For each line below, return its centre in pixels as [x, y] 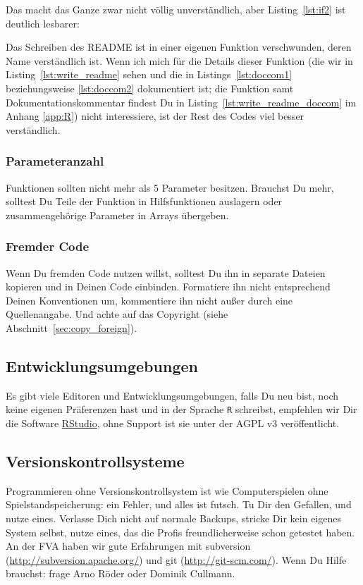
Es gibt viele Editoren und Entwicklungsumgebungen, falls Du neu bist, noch [172, 395]
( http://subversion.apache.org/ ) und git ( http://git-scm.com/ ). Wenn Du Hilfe [176, 559]
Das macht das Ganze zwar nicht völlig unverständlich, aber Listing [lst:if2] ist [176, 9]
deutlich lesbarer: [43, 23]
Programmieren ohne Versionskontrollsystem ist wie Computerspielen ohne [167, 490]
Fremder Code [48, 246]
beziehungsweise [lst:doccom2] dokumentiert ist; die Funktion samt [150, 88]
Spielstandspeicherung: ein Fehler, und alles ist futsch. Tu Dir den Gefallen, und [179, 504]
